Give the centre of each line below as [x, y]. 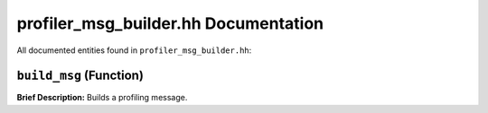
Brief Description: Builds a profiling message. [102, 98]
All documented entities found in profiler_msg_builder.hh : [134, 50]
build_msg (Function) [80, 76]
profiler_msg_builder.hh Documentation [170, 23]
